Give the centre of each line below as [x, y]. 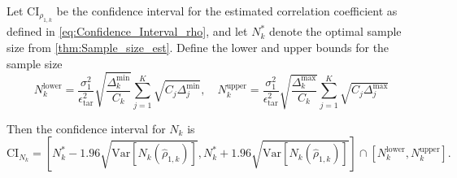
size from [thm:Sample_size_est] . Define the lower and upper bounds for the [198, 47]
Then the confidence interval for [86, 128]
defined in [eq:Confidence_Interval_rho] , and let [127, 31]
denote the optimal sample [335, 31]
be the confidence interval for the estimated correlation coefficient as [227, 11]
